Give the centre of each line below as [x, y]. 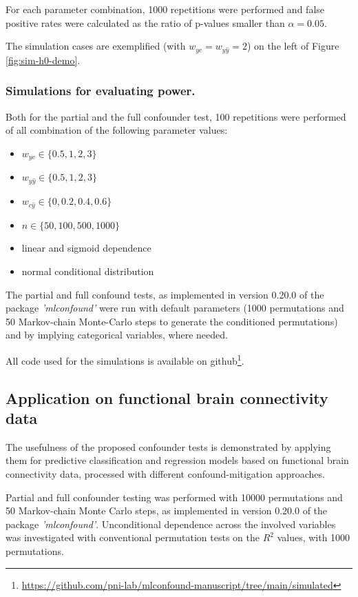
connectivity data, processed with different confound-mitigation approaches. [165, 474]
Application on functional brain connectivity [167, 397]
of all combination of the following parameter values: [117, 130]
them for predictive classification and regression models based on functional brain [177, 460]
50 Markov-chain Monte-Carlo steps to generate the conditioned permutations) [172, 321]
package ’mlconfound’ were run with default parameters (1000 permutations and [175, 308]
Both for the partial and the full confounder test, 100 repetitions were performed [176, 116]
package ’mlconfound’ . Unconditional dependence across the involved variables [171, 524]
